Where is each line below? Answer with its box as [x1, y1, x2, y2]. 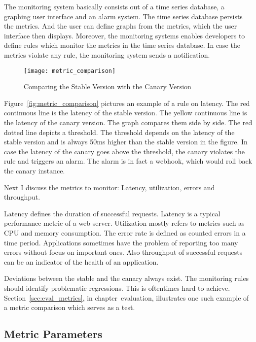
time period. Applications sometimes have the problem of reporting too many [4, 237, 238, 247]
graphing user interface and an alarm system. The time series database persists [4, 11, 243, 21]
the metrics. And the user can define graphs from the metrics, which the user [4, 21, 237, 31]
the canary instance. [4, 165, 65, 175]
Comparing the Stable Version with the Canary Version [24, 81, 191, 92]
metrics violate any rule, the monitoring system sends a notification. [4, 49, 210, 60]
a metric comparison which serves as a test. [4, 302, 135, 312]
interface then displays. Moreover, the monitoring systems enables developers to [4, 30, 245, 40]
